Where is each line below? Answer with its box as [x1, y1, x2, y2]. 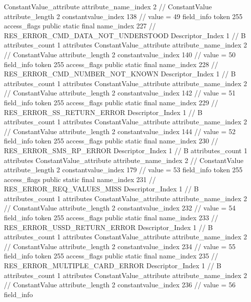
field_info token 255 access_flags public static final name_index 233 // [4, 212, 218, 223]
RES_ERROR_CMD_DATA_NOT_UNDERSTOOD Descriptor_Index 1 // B [4, 30, 246, 40]
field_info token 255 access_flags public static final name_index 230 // [4, 136, 218, 146]
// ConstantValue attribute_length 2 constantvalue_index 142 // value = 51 [4, 88, 236, 98]
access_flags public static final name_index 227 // [4, 21, 156, 31]
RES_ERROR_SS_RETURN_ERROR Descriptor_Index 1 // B [4, 107, 203, 117]
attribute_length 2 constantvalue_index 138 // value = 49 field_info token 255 [4, 11, 243, 21]
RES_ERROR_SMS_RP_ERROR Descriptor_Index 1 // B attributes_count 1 [4, 145, 248, 155]
